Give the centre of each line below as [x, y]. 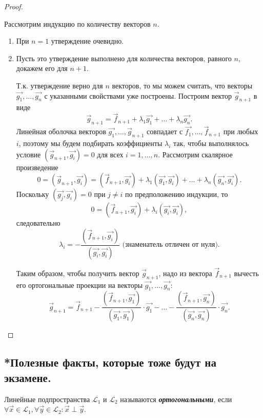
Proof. [14, 6]
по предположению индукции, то [177, 194]
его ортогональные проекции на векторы [79, 285]
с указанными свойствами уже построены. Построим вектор [138, 95]
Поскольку [33, 194]
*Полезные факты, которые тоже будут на [110, 362]
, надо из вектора [185, 273]
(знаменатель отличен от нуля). [171, 245]
